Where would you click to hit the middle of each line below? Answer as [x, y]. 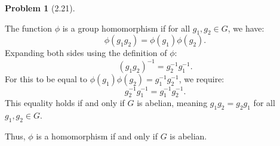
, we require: [201, 79]
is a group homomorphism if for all [126, 28]
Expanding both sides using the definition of [86, 53]
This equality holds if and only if [65, 103]
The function [28, 28]
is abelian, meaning [172, 103]
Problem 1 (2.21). [40, 8]
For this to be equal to [46, 79]
